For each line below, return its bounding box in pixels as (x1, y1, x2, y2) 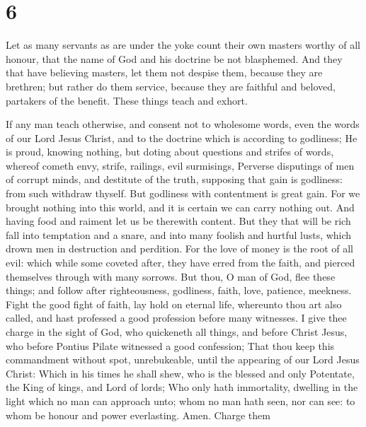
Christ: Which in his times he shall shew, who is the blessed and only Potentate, (6, 365, 355, 380)
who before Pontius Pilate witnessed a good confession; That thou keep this (6, 338, 335, 353)
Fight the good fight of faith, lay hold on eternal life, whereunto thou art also (6, 296, 342, 311)
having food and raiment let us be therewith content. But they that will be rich (6, 213, 351, 228)
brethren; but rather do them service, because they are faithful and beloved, (6, 78, 336, 93)
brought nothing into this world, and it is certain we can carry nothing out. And (6, 199, 355, 214)
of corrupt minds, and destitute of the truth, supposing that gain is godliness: (6, 172, 343, 187)
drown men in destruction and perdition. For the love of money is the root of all (6, 241, 353, 256)
